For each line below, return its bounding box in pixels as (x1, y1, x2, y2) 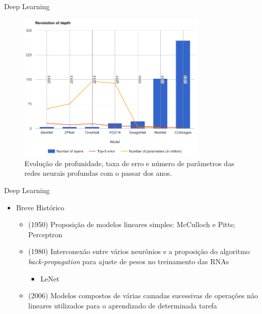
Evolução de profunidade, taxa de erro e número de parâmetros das (24, 158, 235, 168)
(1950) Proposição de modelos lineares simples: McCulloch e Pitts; (28, 219, 236, 230)
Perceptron (28, 229, 63, 239)
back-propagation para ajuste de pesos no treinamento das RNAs (28, 256, 229, 267)
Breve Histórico (16, 202, 65, 212)
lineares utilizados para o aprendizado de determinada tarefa (28, 300, 217, 310)
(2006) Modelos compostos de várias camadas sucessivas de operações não (28, 290, 258, 301)
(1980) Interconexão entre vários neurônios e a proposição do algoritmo (28, 246, 250, 257)
